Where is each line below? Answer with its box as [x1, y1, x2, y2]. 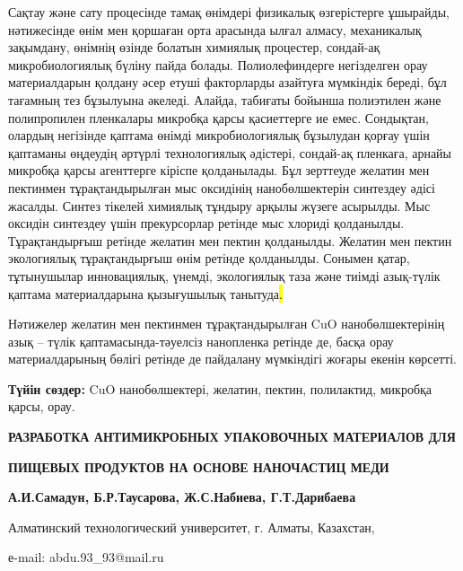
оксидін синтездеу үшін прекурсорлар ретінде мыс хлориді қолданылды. [8, 214, 405, 233]
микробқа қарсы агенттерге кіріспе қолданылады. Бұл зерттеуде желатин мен [8, 161, 430, 180]
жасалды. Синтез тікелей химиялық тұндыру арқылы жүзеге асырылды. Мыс [8, 196, 431, 215]
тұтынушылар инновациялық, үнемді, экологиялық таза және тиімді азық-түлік [8, 266, 441, 285]
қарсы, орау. [8, 397, 75, 416]
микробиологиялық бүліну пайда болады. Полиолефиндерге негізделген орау [8, 55, 428, 74]
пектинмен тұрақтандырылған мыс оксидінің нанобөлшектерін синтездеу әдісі [8, 178, 435, 197]
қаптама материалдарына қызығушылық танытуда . [8, 284, 283, 303]
